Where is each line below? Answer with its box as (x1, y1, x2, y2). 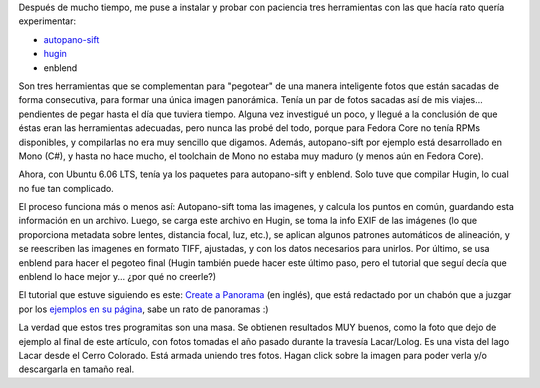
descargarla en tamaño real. (18, 363, 135, 375)
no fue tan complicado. (18, 182, 114, 194)
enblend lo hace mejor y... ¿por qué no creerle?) (18, 271, 217, 283)
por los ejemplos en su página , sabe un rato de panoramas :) (18, 303, 269, 315)
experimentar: (18, 15, 77, 27)
